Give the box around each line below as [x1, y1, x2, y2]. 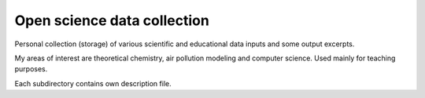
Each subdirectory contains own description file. [14, 78, 172, 88]
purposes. [14, 64, 48, 74]
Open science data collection [14, 12, 210, 29]
